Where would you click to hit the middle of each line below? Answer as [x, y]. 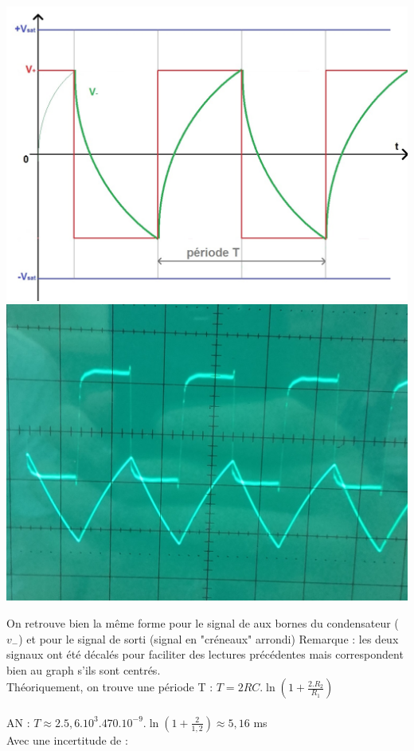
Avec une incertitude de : [67, 739]
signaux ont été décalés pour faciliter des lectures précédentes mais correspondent [205, 654]
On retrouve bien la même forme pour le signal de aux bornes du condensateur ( [203, 622]
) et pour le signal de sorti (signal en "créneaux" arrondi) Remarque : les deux [209, 638]
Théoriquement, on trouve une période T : [110, 687]
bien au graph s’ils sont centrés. [84, 669]
